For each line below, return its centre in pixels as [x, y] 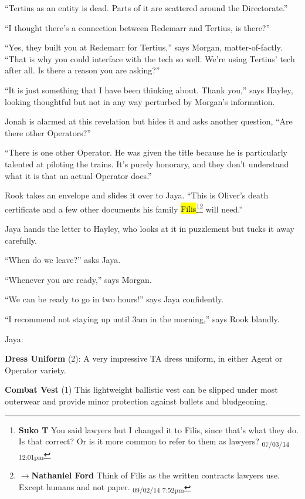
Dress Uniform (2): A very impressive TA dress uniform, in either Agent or [144, 358]
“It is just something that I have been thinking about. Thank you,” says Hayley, [149, 90]
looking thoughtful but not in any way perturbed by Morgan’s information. [140, 101]
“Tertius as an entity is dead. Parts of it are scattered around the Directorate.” [146, 8]
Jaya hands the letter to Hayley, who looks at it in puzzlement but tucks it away [150, 228]
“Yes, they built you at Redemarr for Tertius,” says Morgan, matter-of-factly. [144, 47]
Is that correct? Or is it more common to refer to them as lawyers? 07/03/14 [154, 442]
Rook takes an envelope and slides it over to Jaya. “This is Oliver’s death [137, 195]
